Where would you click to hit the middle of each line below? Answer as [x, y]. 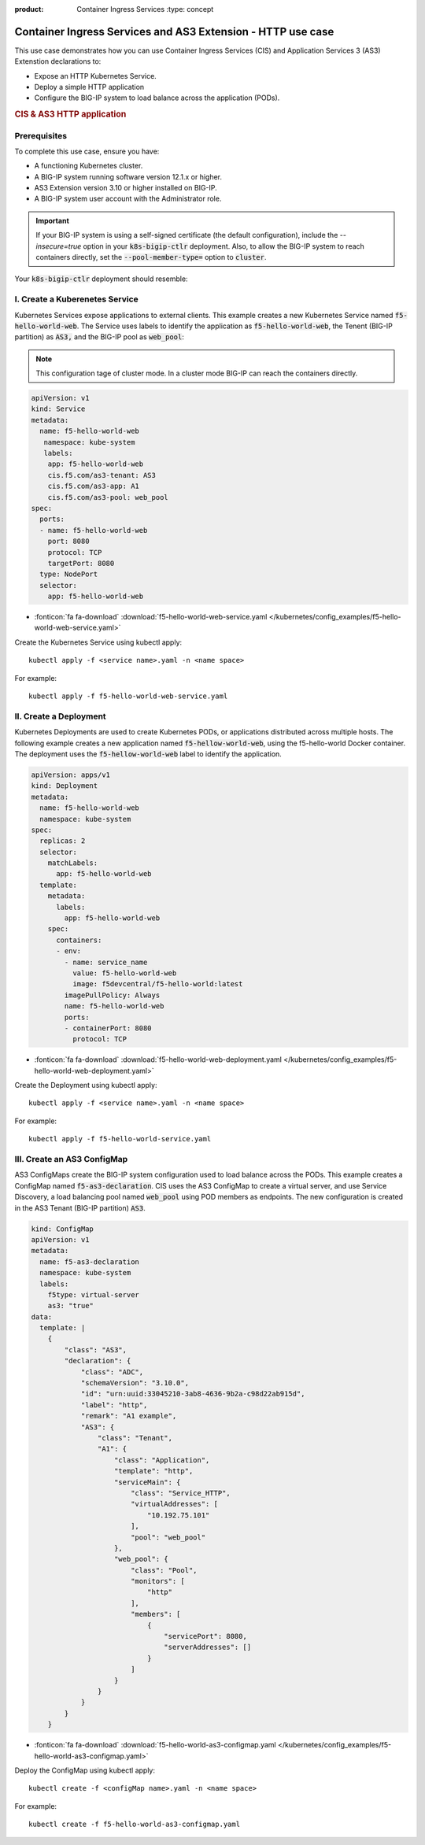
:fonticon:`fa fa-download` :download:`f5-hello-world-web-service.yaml [151, 617]
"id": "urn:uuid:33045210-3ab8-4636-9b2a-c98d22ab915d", [193, 1394]
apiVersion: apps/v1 [70, 775]
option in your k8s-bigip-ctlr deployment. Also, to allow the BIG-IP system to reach [224, 246]
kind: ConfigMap [63, 1229]
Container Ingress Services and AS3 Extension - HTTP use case [174, 31]
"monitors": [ [157, 1581]
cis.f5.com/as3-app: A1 [93, 486]
